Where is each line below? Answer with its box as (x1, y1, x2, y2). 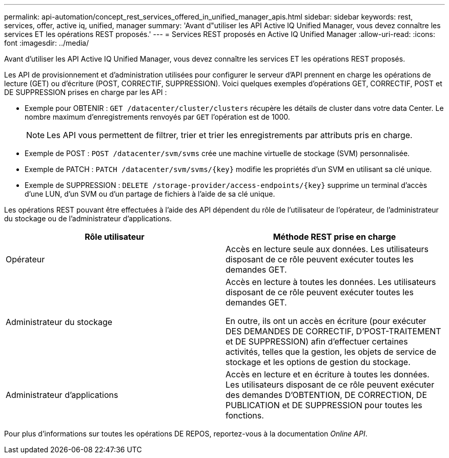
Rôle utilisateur (85, 232, 145, 242)
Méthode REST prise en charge (273, 232, 396, 242)
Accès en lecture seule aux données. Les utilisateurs (226, 244, 429, 254)
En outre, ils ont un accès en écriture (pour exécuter (226, 316, 426, 326)
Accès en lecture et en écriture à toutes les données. (226, 369, 430, 379)
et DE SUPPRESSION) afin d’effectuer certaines (226, 336, 408, 347)
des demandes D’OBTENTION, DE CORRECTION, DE (226, 390, 427, 400)
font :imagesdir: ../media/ (4, 39, 89, 47)
